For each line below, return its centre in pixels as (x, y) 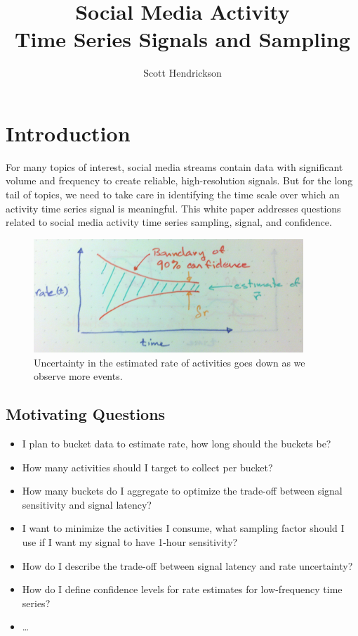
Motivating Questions (86, 414)
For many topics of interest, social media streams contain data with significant (174, 166)
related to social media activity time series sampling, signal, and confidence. (169, 222)
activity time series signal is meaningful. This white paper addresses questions (173, 208)
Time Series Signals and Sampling (183, 39)
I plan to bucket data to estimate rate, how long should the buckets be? (177, 444)
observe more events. (78, 376)
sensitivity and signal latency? (87, 504)
